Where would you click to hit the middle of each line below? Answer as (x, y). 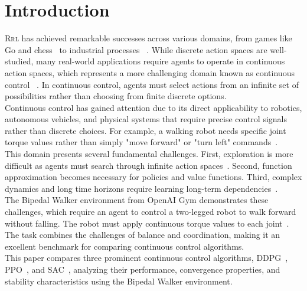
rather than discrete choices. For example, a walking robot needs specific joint (146, 130)
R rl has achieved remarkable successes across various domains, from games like (148, 38)
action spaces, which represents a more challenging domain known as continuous (150, 72)
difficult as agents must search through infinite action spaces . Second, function (148, 165)
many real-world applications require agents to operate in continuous (160, 61)
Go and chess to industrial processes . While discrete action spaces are (136, 49)
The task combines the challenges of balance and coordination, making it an (143, 235)
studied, (19, 61)
